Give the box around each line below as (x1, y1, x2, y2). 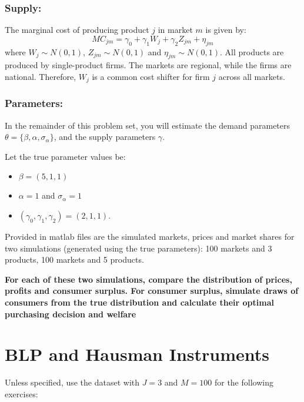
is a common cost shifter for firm (92, 71, 210, 82)
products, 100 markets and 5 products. (5, 253, 144, 266)
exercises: (5, 387, 38, 400)
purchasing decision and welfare (5, 307, 136, 320)
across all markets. (218, 71, 285, 82)
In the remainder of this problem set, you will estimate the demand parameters (5, 119, 290, 131)
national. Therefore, (5, 71, 76, 82)
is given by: (205, 24, 246, 36)
